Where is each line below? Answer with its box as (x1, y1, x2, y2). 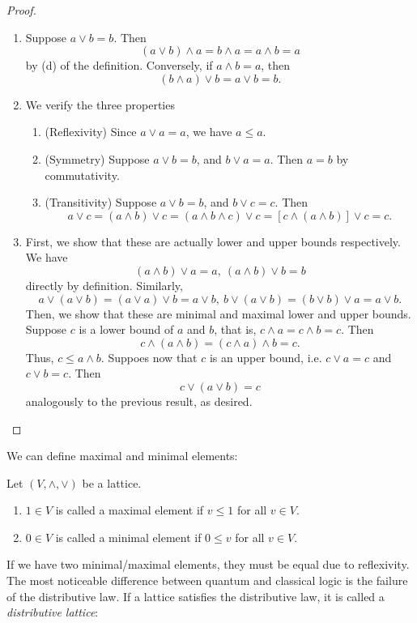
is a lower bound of (79, 321, 174, 338)
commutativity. (45, 166, 120, 183)
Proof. (6, 2, 36, 18)
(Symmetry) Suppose (45, 150, 150, 167)
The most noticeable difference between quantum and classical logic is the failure (6, 572, 408, 589)
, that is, (214, 321, 257, 338)
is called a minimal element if (55, 528, 202, 545)
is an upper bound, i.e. (209, 348, 322, 365)
